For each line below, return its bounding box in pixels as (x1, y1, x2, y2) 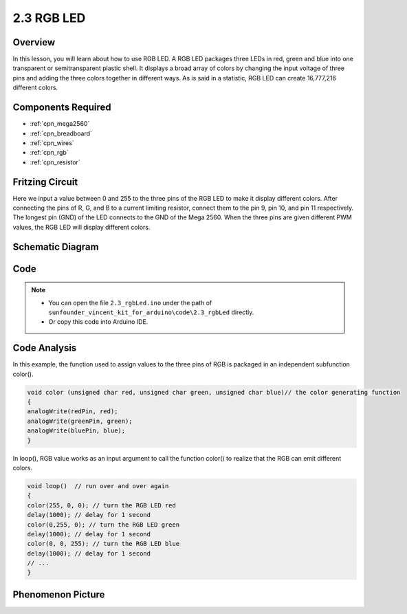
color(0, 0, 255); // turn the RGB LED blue (27, 540, 180, 548)
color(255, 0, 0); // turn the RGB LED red (27, 501, 177, 509)
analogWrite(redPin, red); (27, 408, 118, 415)
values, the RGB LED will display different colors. (12, 223, 151, 231)
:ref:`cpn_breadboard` (30, 129, 93, 138)
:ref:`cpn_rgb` (30, 149, 69, 157)
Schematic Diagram (12, 241, 99, 252)
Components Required (12, 102, 111, 113)
